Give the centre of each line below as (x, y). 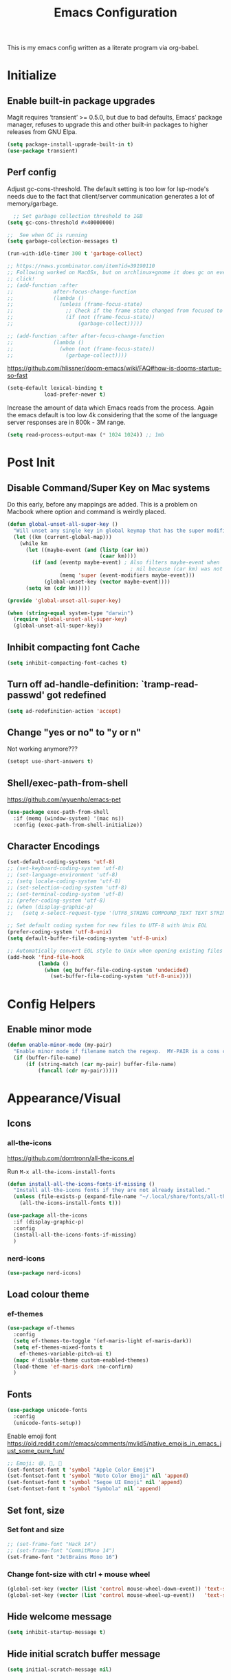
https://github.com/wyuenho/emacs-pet (64, 799)
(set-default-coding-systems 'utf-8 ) (61, 862)
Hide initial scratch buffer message (84, 1654)
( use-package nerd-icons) (44, 1273)
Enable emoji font (32, 1436)
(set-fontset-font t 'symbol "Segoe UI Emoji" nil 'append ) (95, 1483)
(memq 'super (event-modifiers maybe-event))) (127, 575)
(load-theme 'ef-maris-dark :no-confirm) (74, 1367)
